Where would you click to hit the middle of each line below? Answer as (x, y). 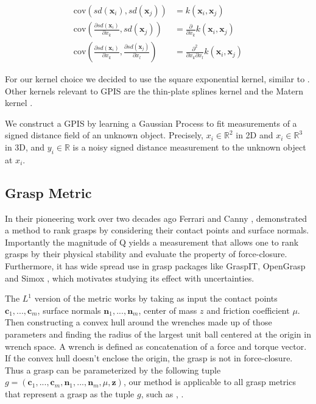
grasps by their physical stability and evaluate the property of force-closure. (146, 254)
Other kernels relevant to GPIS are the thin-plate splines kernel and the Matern (154, 90)
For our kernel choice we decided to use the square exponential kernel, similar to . (157, 79)
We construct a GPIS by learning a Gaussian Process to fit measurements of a (151, 123)
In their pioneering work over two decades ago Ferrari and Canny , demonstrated (156, 218)
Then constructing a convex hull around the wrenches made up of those (139, 322)
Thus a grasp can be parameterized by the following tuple (113, 370)
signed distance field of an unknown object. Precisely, (104, 135)
